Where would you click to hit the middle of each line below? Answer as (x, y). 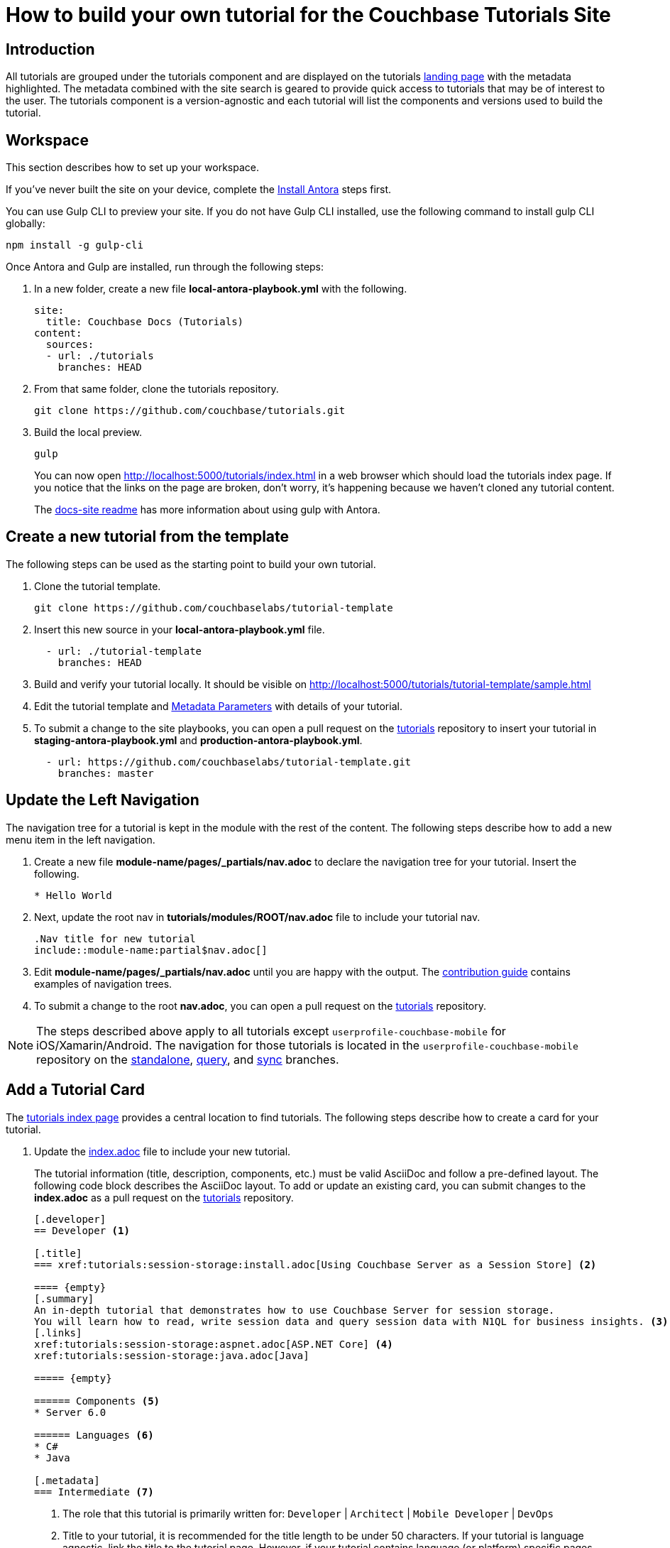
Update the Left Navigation (103, 800)
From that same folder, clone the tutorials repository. (156, 389)
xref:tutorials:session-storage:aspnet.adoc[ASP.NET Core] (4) (214, 1344)
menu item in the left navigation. (81, 839)
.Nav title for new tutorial (115, 938)
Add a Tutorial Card (75, 1090)
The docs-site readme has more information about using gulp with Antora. (207, 510)
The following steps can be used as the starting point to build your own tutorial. (191, 564)
